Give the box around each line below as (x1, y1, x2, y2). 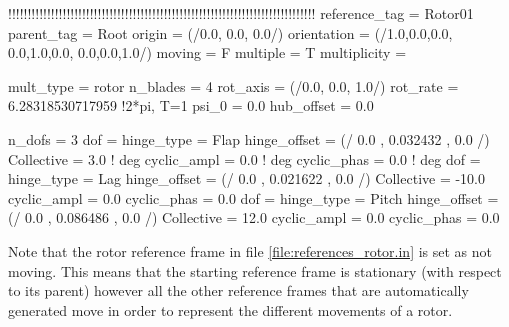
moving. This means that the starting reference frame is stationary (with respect (8, 260, 502, 281)
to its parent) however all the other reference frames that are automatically (8, 280, 469, 301)
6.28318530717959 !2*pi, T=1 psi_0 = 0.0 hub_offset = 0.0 (8, 95, 374, 116)
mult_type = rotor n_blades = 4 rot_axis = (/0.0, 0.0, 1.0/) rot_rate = (8, 75, 459, 96)
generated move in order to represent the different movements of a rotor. (8, 299, 453, 320)
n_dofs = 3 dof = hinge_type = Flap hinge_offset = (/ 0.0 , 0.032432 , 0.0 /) (8, 128, 490, 149)
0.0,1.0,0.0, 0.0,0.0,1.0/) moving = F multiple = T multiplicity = (8, 42, 407, 63)
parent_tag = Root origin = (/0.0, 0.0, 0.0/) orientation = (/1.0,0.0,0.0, (8, 22, 453, 43)
